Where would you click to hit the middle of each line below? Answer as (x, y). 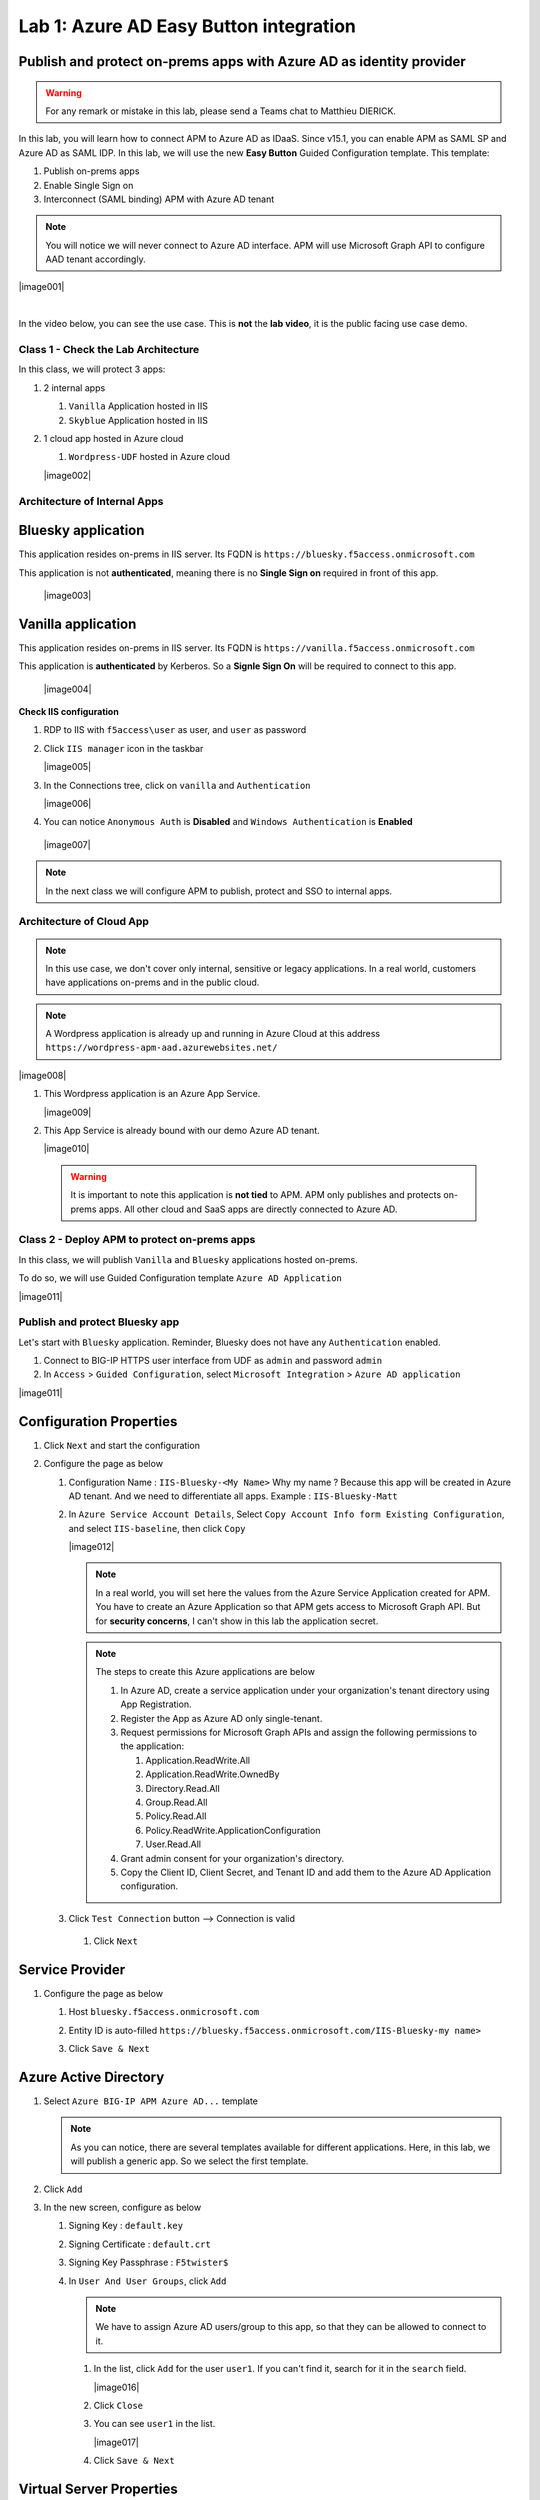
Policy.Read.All (176, 1816)
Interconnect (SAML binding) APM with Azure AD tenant (159, 199)
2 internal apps (74, 387)
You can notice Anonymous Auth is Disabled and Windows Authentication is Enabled (228, 822)
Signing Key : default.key (126, 2226)
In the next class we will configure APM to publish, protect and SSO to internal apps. (219, 891)
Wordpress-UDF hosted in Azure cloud (149, 457)
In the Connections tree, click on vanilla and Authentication (177, 785)
